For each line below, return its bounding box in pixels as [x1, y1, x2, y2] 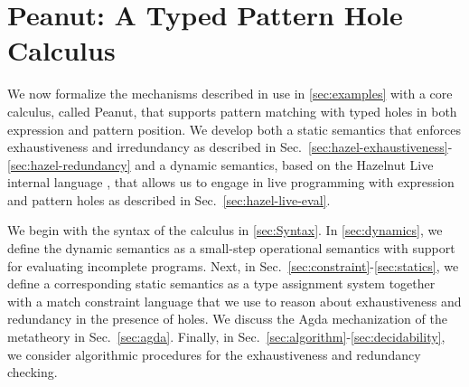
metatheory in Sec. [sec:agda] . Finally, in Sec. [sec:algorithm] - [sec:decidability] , [7, 327, 446, 346]
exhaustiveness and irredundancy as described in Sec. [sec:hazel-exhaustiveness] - [7, 137, 453, 156]
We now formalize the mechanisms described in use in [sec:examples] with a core [7, 84, 453, 103]
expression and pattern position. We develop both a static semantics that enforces [7, 119, 461, 138]
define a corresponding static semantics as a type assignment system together [7, 274, 436, 293]
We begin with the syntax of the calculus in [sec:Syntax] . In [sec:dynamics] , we [7, 221, 443, 240]
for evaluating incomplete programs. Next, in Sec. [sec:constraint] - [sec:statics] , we [7, 256, 459, 275]
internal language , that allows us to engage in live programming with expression [7, 173, 455, 192]
